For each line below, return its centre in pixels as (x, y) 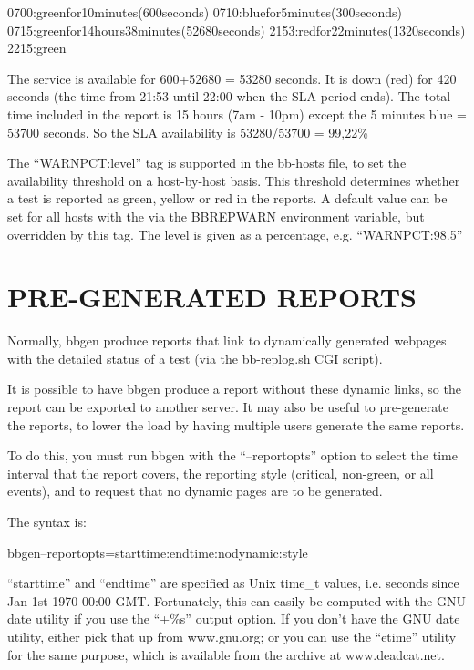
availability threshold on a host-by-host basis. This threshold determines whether (234, 180)
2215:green (37, 48)
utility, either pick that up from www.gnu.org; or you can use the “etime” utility (232, 636)
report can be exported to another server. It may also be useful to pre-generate (228, 407)
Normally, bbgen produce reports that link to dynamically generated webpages (227, 340)
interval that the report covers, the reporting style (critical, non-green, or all (221, 473)
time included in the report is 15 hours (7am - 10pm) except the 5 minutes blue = (237, 113)
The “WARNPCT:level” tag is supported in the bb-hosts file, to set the (207, 163)
